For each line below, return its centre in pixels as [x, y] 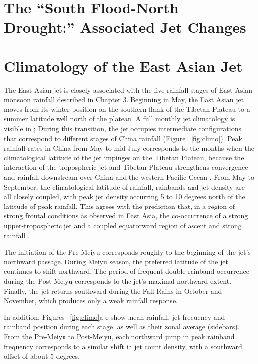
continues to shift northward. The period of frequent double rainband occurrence [127, 271]
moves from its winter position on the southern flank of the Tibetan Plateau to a [127, 109]
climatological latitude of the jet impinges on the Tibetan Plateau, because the [124, 157]
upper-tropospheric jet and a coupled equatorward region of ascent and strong [123, 225]
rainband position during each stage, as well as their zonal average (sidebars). [122, 327]
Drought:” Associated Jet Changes [125, 27]
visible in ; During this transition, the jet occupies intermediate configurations [123, 129]
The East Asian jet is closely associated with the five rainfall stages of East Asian [128, 89]
